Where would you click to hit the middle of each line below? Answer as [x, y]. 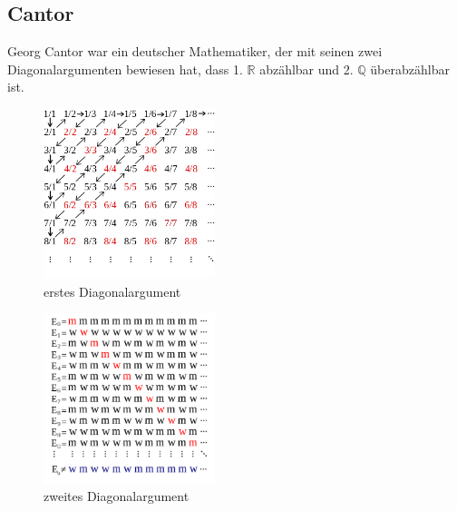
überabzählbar [410, 69]
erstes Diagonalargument [112, 291]
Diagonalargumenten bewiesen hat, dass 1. [125, 69]
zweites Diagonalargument [117, 496]
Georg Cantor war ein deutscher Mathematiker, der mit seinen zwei [195, 51]
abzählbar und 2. [306, 69]
